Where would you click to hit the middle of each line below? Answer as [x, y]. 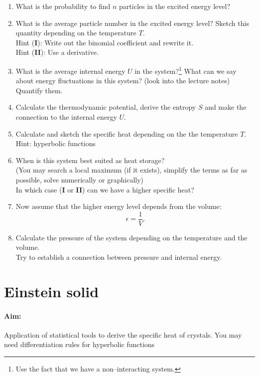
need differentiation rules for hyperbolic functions [79, 344]
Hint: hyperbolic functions [56, 143]
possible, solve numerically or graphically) [80, 179]
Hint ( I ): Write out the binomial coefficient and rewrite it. [105, 42]
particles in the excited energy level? [175, 6]
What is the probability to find [63, 6]
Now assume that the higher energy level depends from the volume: [119, 206]
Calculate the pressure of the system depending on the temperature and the [131, 237]
